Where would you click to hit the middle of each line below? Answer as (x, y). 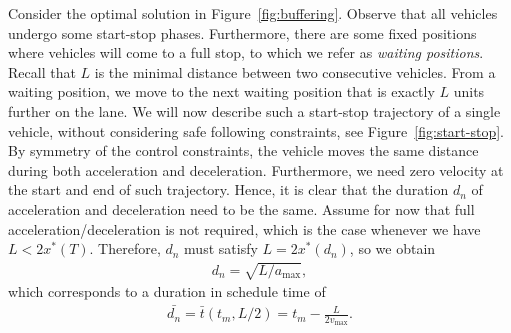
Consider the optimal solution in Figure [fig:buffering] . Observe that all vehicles (253, 13)
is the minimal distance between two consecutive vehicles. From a (295, 71)
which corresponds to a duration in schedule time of (167, 291)
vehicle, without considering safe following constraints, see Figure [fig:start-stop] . (256, 130)
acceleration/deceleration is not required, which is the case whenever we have (244, 228)
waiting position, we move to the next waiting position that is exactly (221, 91)
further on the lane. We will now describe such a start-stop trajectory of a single (254, 110)
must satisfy (221, 248)
